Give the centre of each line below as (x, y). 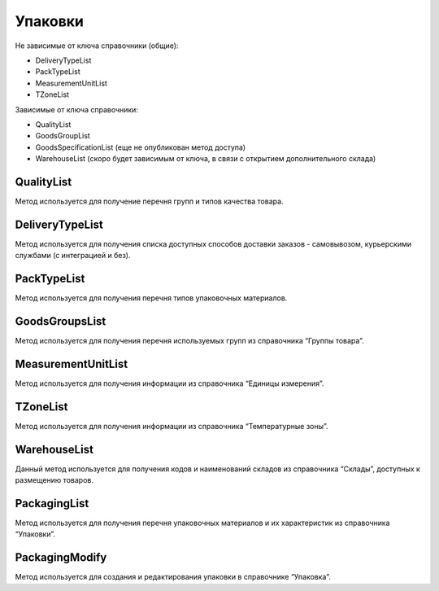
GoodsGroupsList (61, 321)
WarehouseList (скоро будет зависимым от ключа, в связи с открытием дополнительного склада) (206, 159)
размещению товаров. (54, 480)
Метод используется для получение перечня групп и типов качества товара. (149, 201)
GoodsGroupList (63, 136)
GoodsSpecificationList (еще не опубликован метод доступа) (141, 147)
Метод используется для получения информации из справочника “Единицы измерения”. (170, 383)
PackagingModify (61, 558)
